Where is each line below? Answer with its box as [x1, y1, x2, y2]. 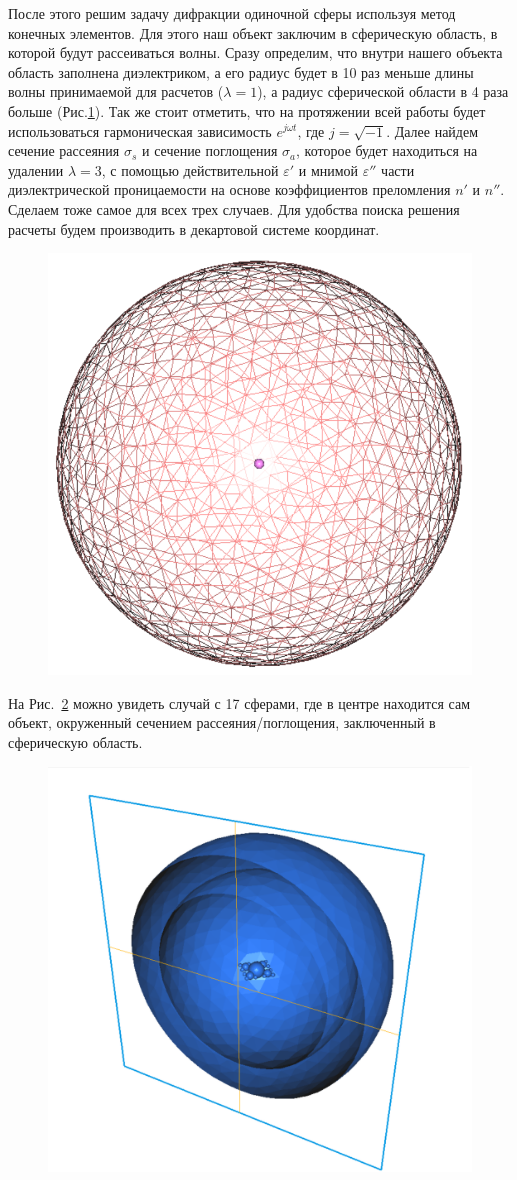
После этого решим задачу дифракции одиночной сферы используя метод [8, 3, 456, 23]
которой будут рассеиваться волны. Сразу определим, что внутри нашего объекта [8, 42, 503, 63]
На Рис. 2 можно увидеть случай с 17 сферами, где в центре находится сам [8, 692, 471, 713]
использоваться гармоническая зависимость [8, 120, 272, 141]
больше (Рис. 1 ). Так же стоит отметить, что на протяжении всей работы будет [8, 100, 486, 121]
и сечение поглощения [141, 140, 278, 161]
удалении [8, 159, 64, 180]
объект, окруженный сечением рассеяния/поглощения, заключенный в [8, 712, 436, 733]
